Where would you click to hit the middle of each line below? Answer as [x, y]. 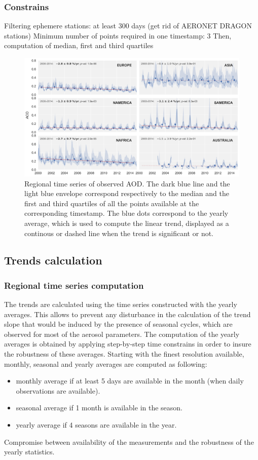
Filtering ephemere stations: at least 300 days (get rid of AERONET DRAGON [128, 26]
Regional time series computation [74, 285]
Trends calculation [53, 260]
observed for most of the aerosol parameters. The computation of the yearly [122, 334]
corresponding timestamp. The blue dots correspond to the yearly [126, 213]
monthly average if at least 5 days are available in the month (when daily [130, 381]
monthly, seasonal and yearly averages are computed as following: [106, 363]
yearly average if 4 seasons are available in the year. [96, 425]
